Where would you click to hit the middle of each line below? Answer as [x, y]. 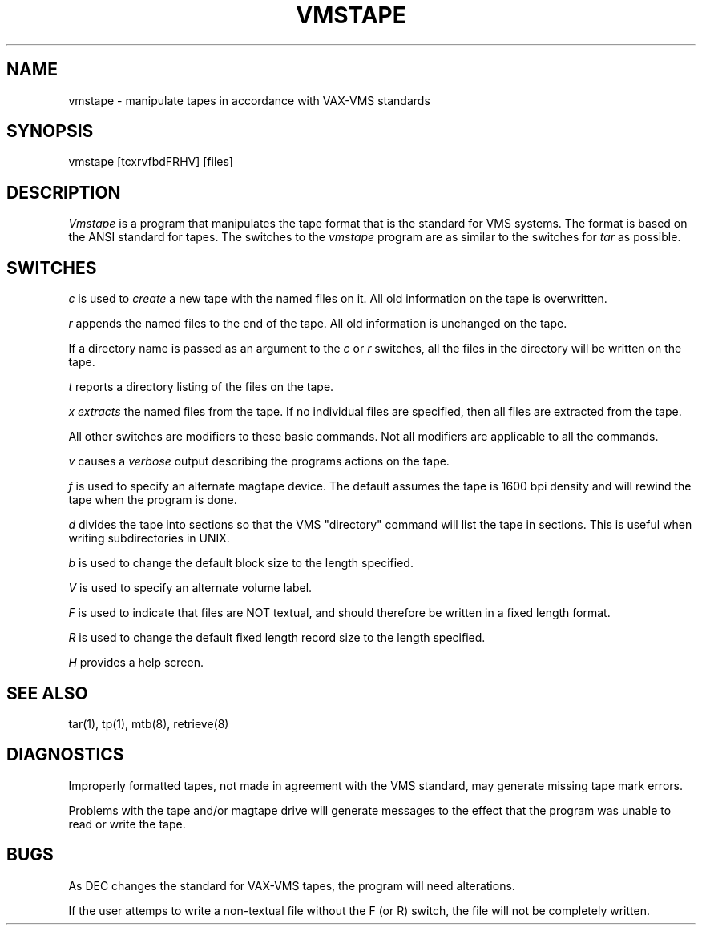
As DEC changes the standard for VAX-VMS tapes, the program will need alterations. [292, 885]
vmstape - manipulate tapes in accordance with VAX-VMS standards [249, 100]
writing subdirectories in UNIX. [149, 538]
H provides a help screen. [136, 663]
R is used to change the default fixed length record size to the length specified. [277, 638]
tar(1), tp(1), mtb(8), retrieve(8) [149, 723]
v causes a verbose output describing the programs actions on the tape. [259, 461]
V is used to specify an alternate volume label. [190, 588]
